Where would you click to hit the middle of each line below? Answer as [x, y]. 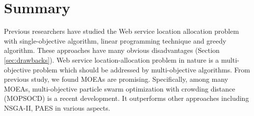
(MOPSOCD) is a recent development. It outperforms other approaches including [127, 98]
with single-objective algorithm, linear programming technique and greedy [115, 40]
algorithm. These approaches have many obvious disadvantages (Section [112, 50]
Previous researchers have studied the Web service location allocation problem [122, 31]
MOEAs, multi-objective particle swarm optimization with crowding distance [120, 88]
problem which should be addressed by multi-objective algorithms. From [141, 69]
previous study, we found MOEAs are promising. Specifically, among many [116, 79]
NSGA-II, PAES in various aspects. [57, 107]
